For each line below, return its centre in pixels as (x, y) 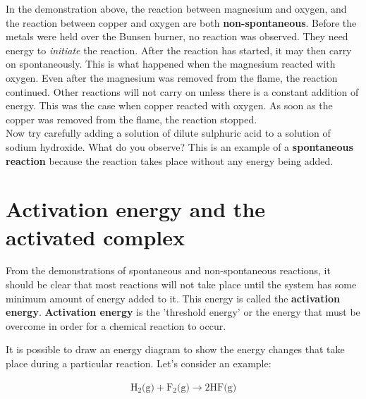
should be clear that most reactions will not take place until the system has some (181, 284)
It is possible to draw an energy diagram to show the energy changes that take (175, 349)
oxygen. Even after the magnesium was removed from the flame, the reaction (172, 77)
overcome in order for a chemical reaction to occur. (116, 325)
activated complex (95, 237)
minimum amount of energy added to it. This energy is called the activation (173, 298)
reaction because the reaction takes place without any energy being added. (170, 160)
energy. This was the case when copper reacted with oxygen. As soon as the (169, 105)
